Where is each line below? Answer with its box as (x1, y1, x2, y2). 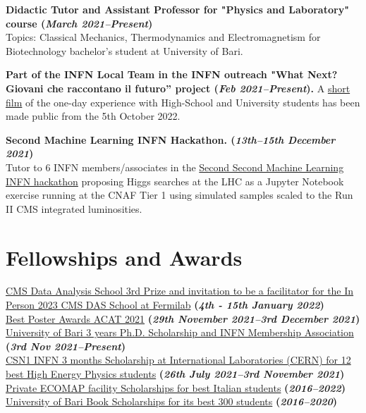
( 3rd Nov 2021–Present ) (6, 338, 126, 353)
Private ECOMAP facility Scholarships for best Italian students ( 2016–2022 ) (6, 380, 346, 395)
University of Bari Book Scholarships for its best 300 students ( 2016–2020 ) (6, 394, 337, 409)
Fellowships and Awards (6, 242, 243, 271)
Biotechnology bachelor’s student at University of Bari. (6, 43, 243, 58)
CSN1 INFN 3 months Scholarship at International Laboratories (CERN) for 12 (6, 352, 351, 367)
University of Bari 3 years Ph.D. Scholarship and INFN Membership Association (6, 325, 354, 340)
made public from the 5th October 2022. (6, 109, 181, 123)
